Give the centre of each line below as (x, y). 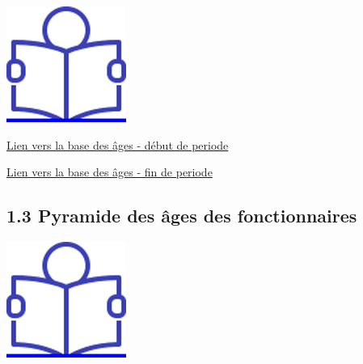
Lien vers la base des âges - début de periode (118, 144)
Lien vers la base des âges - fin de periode (110, 172)
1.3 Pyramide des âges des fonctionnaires (182, 216)
